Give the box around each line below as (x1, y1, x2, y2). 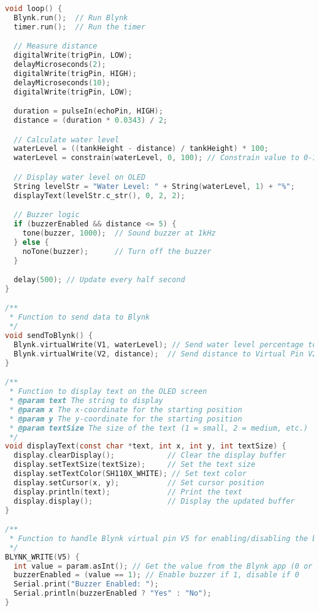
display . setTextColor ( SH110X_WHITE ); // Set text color (13, 469, 247, 478)
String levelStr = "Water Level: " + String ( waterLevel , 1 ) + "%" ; (13, 182, 295, 191)
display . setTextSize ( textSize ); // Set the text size (13, 460, 256, 469)
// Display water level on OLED (13, 172, 146, 182)
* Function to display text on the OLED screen (9, 387, 207, 396)
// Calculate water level (13, 135, 120, 144)
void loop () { (5, 4, 63, 13)
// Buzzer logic (13, 210, 80, 220)
